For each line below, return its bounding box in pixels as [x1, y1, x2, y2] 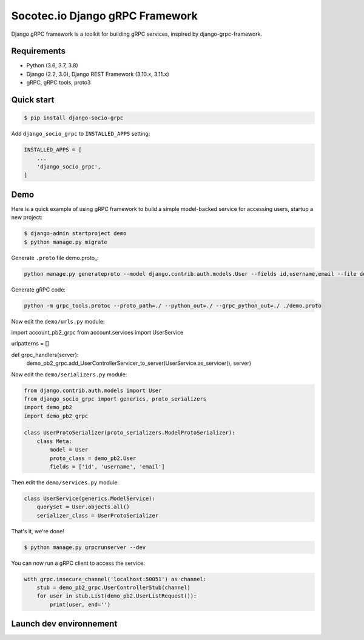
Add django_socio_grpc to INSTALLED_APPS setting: [11, 130, 150, 138]
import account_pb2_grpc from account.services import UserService [11, 328, 184, 336]
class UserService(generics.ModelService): [24, 495, 156, 502]
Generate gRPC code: [11, 285, 66, 293]
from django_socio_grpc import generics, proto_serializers [24, 395, 207, 402]
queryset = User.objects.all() [36, 504, 130, 510]
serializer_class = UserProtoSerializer [36, 512, 159, 519]
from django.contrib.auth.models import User [24, 387, 162, 394]
